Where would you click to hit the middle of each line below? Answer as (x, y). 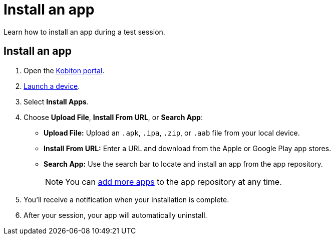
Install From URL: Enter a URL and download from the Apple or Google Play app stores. (188, 148)
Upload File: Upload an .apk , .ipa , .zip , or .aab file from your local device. (172, 133)
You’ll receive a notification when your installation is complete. (126, 199)
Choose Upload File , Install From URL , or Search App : (113, 117)
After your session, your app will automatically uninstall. (115, 215)
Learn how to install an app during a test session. (84, 32)
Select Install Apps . (56, 101)
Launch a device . (52, 86)
